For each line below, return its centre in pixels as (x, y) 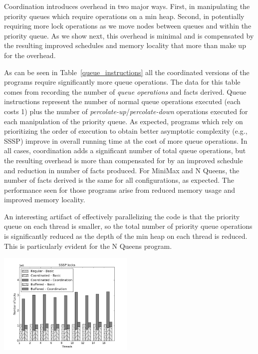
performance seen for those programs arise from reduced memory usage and (120, 190)
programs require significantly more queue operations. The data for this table (122, 82)
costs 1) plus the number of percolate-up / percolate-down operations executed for (126, 111)
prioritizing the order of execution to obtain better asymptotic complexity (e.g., (126, 131)
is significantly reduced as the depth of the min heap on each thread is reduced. (126, 236)
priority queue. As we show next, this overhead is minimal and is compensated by (129, 35)
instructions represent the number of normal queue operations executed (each (122, 101)
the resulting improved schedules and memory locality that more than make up (125, 45)
